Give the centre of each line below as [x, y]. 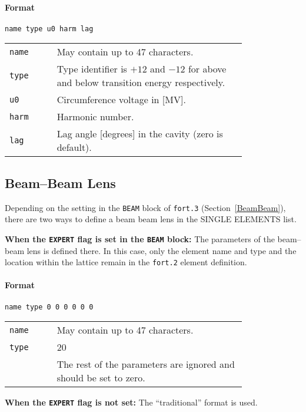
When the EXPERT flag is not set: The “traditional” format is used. [131, 402]
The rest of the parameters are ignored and [146, 364]
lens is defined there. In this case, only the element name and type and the [162, 250]
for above [207, 69]
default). [74, 147]
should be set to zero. [101, 378]
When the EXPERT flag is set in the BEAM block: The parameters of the [140, 238]
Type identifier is [92, 69]
